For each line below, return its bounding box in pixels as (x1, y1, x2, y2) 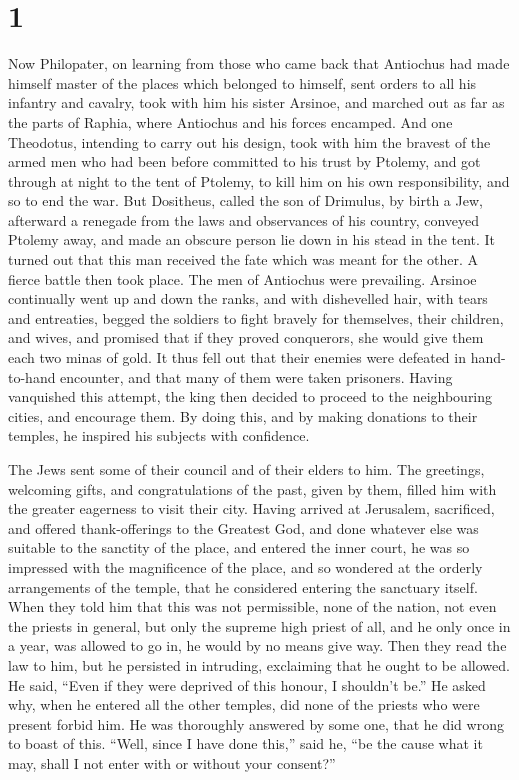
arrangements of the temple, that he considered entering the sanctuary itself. (8, 576, 478, 597)
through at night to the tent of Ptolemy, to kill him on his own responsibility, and (8, 170, 510, 191)
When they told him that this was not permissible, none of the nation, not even (8, 596, 497, 617)
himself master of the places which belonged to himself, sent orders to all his (8, 72, 477, 93)
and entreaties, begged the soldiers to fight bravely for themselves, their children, (8, 307, 504, 328)
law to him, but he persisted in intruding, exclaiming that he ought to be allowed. (8, 654, 510, 675)
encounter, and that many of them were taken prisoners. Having (60, 366, 453, 387)
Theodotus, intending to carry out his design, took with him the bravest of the (8, 131, 491, 152)
